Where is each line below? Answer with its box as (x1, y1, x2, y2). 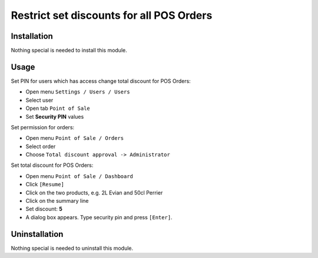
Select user (25, 96, 54, 103)
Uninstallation (11, 229, 64, 239)
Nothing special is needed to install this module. (11, 47, 127, 54)
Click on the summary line (25, 197, 89, 205)
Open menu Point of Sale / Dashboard (25, 172, 134, 179)
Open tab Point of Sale (25, 105, 91, 112)
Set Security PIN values (25, 113, 84, 120)
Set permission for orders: (11, 123, 75, 130)
